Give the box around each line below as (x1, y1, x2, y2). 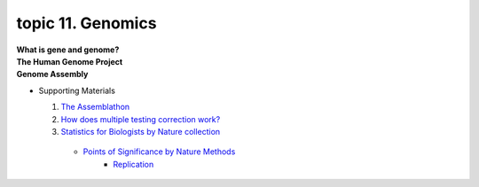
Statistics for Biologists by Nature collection (60, 126, 221, 136)
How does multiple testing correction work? (60, 113, 221, 124)
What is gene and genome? (16, 44, 120, 55)
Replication (113, 159, 154, 169)
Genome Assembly (16, 69, 89, 80)
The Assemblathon (60, 102, 130, 113)
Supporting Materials (38, 85, 115, 96)
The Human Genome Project (16, 56, 123, 66)
